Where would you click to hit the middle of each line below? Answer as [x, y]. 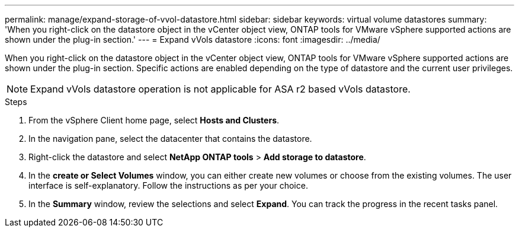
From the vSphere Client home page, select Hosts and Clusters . [154, 120]
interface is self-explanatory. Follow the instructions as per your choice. [168, 185]
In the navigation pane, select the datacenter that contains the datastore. [170, 139]
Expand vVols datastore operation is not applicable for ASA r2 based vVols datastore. [220, 89]
